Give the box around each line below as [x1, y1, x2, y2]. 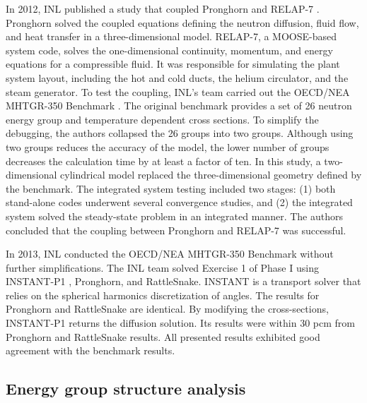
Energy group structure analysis [6, 378, 246, 399]
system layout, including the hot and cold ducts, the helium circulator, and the [6, 70, 349, 85]
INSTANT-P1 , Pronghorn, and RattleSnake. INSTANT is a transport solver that [6, 274, 361, 289]
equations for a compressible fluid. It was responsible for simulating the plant [6, 56, 340, 71]
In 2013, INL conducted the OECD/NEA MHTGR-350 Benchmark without [6, 246, 334, 261]
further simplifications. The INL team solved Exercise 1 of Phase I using [6, 260, 319, 275]
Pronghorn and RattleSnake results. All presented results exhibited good [6, 329, 320, 344]
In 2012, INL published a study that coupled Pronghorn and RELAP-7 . [6, 1, 320, 16]
